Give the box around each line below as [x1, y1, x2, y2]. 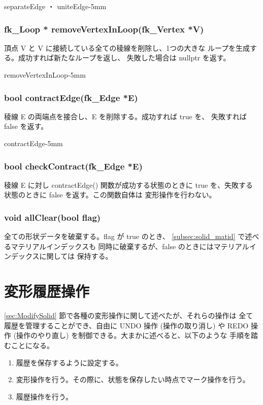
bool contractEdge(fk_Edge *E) [4, 91, 138, 104]
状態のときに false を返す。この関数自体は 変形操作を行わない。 [4, 189, 216, 200]
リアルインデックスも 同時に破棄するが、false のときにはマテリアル [25, 241, 249, 251]
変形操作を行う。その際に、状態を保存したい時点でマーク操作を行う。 [16, 374, 250, 385]
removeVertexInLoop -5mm [4, 70, 86, 80]
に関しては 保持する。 [39, 251, 113, 261]
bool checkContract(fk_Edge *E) [4, 159, 143, 172]
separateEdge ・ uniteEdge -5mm [4, 1, 107, 11]
